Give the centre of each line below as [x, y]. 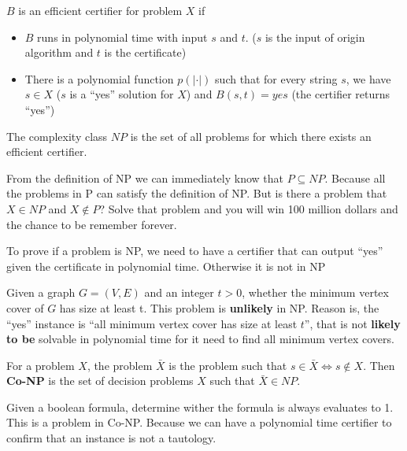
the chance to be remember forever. [92, 224]
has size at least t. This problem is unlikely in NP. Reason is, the [219, 307]
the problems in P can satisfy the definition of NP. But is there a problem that [197, 193]
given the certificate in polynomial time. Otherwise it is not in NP [166, 266]
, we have [368, 78]
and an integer [179, 292]
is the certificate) [145, 52]
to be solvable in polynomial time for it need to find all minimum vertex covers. [200, 339]
